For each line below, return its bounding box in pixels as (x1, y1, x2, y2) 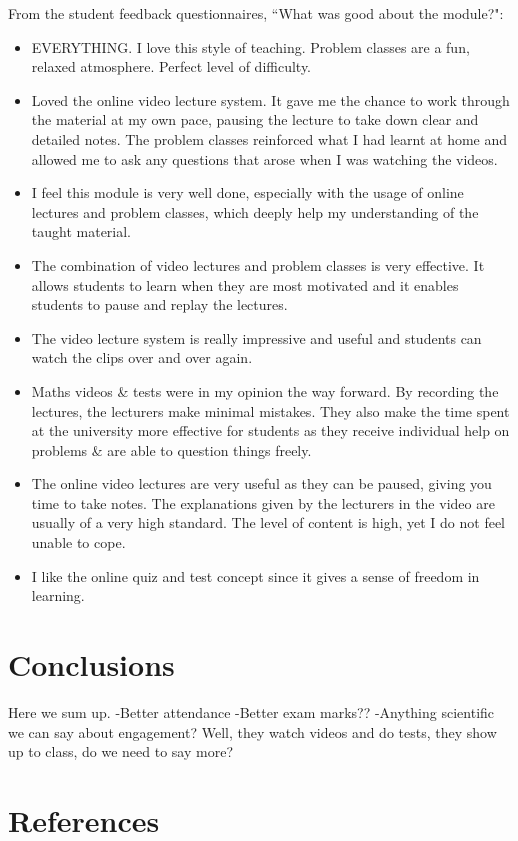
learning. (31, 585, 85, 606)
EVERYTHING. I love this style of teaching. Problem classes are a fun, (31, 36, 470, 57)
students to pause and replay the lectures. (31, 294, 288, 315)
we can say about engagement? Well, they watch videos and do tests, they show (8, 721, 497, 742)
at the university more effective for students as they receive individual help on (31, 420, 510, 441)
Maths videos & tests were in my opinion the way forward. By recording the (31, 380, 499, 401)
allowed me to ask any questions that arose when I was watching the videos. (31, 148, 498, 169)
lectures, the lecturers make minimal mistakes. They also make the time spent (31, 400, 510, 421)
